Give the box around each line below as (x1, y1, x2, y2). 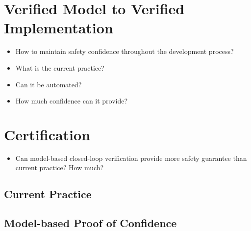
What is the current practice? (15, 62, 104, 73)
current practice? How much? (15, 162, 104, 173)
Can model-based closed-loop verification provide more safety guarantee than (15, 153, 247, 163)
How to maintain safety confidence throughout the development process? (15, 46, 234, 56)
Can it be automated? (15, 79, 82, 89)
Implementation (4, 18, 113, 38)
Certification (4, 124, 91, 144)
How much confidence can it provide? (15, 96, 128, 106)
